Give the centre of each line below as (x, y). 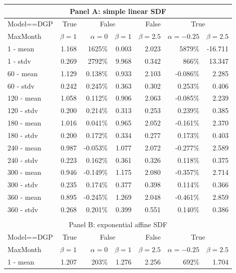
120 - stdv (23, 110)
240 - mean (24, 147)
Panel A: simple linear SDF (118, 11)
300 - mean (24, 172)
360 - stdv (23, 209)
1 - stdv (19, 61)
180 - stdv (23, 135)
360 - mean (24, 197)
